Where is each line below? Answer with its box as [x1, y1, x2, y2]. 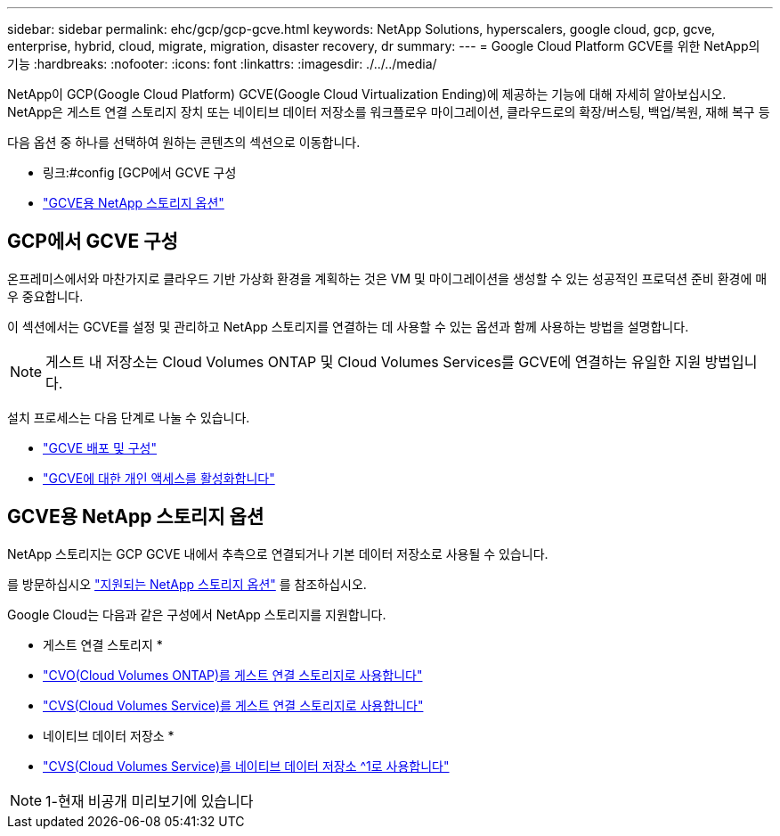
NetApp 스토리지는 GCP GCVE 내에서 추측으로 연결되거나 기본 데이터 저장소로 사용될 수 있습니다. [7, 545, 548, 561]
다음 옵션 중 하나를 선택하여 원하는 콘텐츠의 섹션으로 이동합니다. [7, 135, 361, 150]
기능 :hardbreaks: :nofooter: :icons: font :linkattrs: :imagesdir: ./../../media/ [7, 56, 437, 71]
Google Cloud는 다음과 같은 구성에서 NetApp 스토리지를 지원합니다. [7, 606, 386, 622]
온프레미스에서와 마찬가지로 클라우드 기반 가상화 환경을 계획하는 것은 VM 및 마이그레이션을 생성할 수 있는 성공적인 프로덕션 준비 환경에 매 [7, 270, 768, 286]
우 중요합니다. [7, 288, 84, 304]
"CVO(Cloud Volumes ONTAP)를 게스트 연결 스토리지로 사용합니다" [43, 667, 423, 683]
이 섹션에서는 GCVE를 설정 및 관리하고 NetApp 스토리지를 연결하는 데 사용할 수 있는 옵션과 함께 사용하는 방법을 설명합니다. [7, 318, 689, 334]
